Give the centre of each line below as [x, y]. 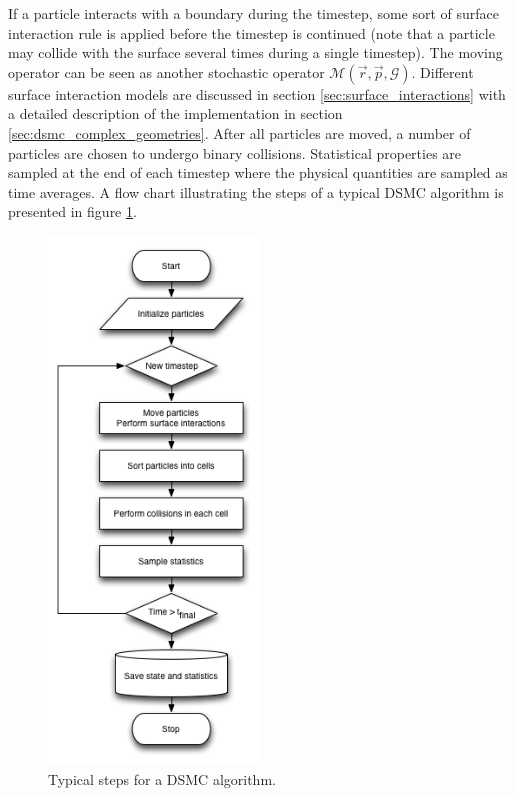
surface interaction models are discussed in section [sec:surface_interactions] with [257, 93]
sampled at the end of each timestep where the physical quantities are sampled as [258, 172]
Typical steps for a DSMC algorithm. [162, 778]
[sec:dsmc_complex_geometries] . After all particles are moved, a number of [239, 132]
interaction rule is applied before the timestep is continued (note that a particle [251, 32]
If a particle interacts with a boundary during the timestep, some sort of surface [254, 13]
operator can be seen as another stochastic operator [166, 71]
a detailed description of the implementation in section [175, 113]
